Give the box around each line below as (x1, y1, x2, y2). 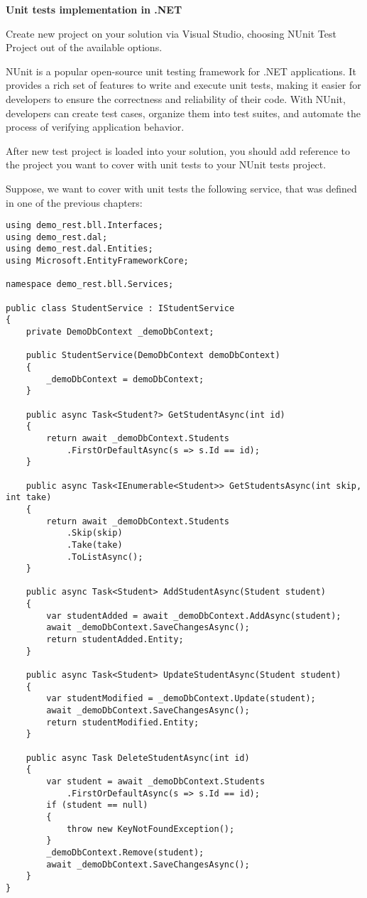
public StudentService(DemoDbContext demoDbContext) (26, 350, 280, 361)
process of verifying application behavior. (6, 119, 185, 134)
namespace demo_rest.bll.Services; (6, 279, 174, 290)
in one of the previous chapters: (6, 195, 143, 210)
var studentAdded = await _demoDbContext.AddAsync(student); (46, 610, 341, 621)
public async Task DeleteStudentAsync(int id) (26, 752, 250, 763)
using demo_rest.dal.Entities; (6, 244, 153, 254)
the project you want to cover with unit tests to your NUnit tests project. (6, 157, 327, 172)
